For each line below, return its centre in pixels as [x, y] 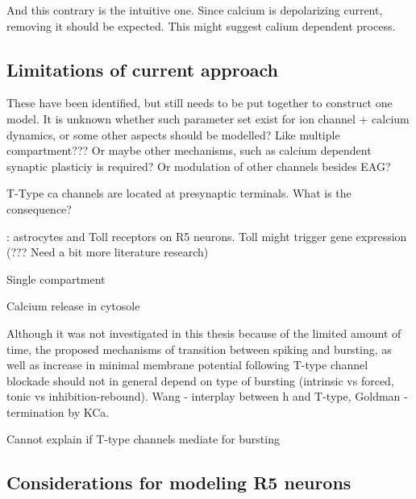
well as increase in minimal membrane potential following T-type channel [187, 365]
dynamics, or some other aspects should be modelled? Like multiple [173, 134]
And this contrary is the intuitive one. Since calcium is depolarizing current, [195, 10]
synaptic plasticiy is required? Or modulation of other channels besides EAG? [199, 166]
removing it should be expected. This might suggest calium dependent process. [201, 25]
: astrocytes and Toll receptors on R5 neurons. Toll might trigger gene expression [207, 236]
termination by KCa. [58, 412]
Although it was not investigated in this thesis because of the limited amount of [204, 333]
